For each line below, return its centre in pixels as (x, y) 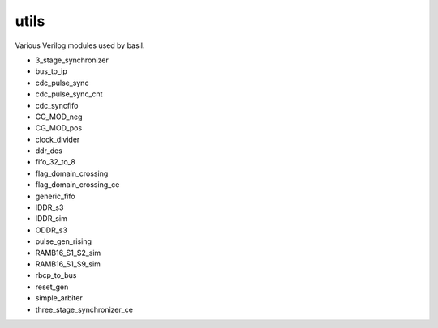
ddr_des (49, 151)
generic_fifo (56, 196)
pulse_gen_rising (64, 241)
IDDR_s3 (49, 207)
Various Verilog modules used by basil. (80, 45)
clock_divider (58, 139)
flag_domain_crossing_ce (77, 185)
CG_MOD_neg (59, 117)
